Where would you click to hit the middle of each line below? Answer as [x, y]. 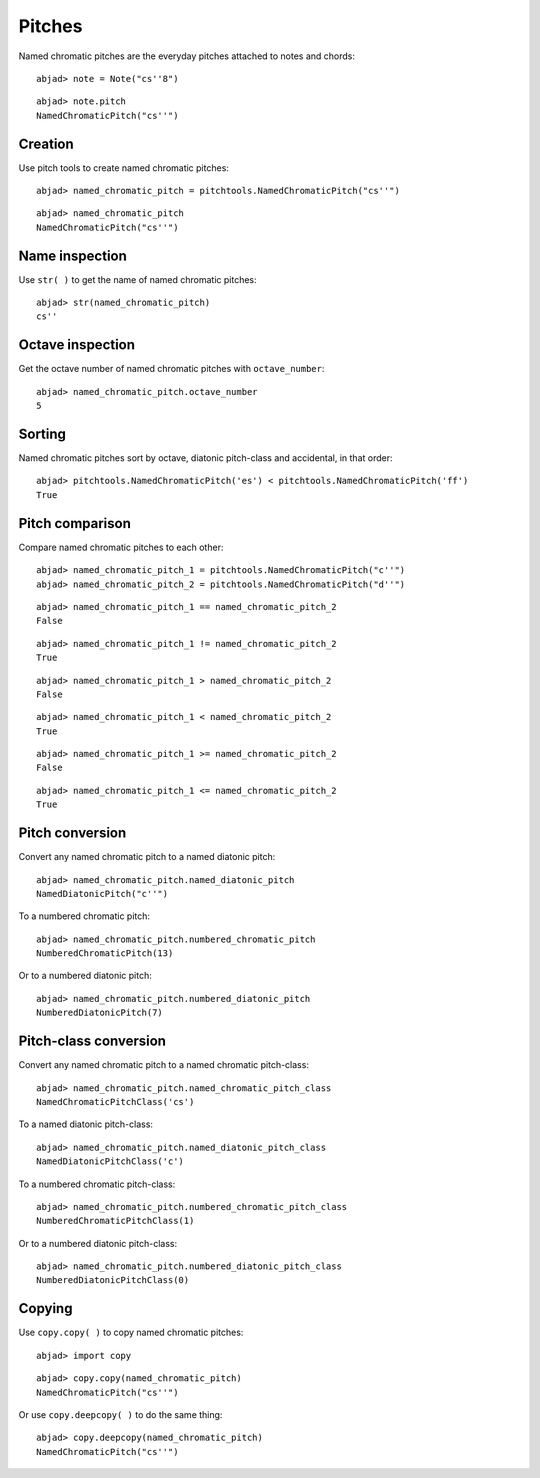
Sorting [42, 433]
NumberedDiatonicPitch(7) [100, 1013]
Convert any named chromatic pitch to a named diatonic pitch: [147, 857]
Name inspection [72, 255]
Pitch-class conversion [92, 1041]
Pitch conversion [72, 833]
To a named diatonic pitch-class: [86, 1124]
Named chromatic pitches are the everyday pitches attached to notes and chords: [186, 56]
